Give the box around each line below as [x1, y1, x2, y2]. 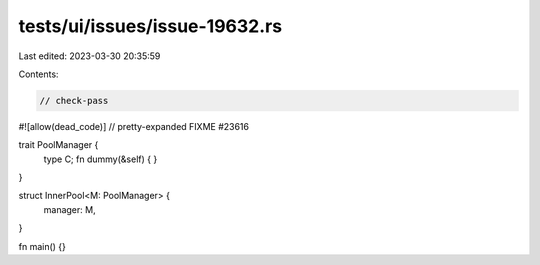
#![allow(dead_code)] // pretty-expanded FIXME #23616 [18, 120, 250, 132]
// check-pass [39, 95, 109, 106]
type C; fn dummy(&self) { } [43, 153, 158, 165]
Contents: [18, 68, 59, 80]
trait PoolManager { [18, 139, 99, 151]
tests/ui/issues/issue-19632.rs [18, 15, 283, 37]
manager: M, [43, 203, 96, 215]
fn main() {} [18, 240, 67, 252]
